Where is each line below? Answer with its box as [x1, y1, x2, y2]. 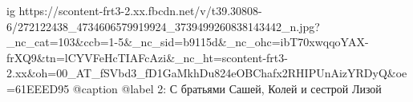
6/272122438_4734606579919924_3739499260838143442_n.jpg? [6, 18, 320, 34]
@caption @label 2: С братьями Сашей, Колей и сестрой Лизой [72, 80, 382, 96]
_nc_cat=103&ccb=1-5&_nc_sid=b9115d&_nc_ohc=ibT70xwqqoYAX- [6, 33, 369, 50]
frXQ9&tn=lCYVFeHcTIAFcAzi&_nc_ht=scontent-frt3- [6, 49, 288, 65]
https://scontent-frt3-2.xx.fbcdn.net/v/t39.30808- [18, 2, 262, 18]
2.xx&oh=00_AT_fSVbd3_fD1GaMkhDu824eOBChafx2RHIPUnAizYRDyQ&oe [6, 65, 407, 81]
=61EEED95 [6, 80, 70, 96]
